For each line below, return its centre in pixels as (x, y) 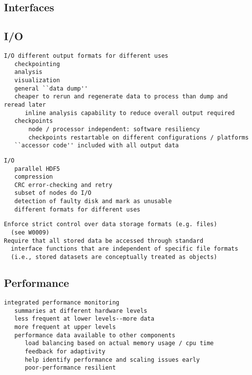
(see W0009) (30, 233)
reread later (25, 105)
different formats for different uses (77, 209)
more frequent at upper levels (65, 327)
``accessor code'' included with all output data (96, 146)
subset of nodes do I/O (53, 193)
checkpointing (37, 64)
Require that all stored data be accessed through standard (104, 241)
